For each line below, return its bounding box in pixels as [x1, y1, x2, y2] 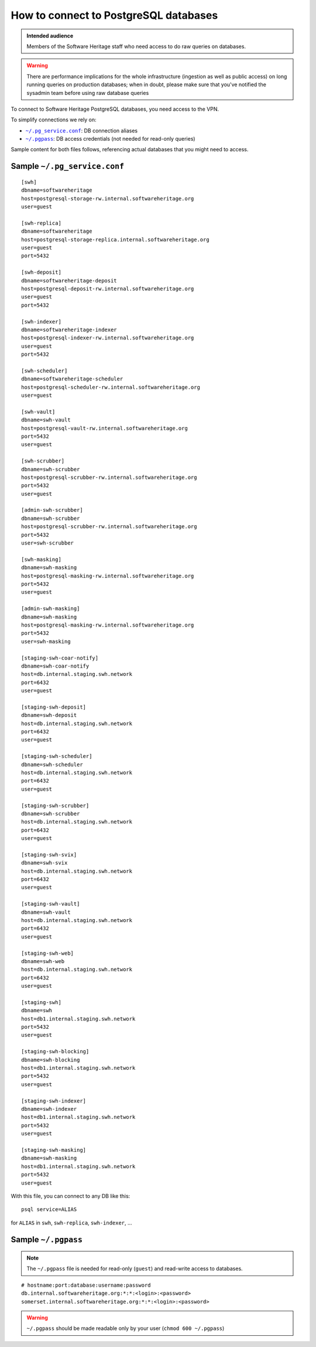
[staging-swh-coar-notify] [21, 654, 99, 661]
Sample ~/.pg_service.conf [11, 161, 125, 171]
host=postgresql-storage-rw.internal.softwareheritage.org [21, 195, 194, 202]
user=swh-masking [21, 638, 71, 645]
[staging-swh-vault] [21, 900, 80, 907]
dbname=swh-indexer [21, 1106, 77, 1112]
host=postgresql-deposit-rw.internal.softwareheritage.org [21, 285, 194, 292]
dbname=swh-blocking [21, 1056, 80, 1063]
